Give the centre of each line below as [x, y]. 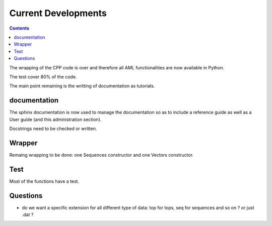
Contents [19, 28]
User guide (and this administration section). [55, 119]
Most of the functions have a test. [44, 181]
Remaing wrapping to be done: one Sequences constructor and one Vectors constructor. [101, 155]
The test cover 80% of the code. [43, 77]
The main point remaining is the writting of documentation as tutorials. [82, 86]
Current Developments [58, 13]
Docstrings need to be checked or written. [53, 129]
